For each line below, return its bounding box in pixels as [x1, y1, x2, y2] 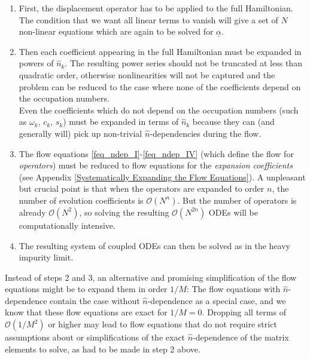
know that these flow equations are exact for [5, 306, 168, 318]
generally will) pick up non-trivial [19, 127, 142, 139]
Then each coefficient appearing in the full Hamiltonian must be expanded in [19, 45, 302, 57]
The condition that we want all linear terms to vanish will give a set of [19, 13, 278, 26]
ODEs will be [208, 205, 259, 218]
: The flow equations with [186, 283, 281, 295]
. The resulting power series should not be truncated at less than [65, 57, 302, 69]
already [19, 205, 46, 218]
